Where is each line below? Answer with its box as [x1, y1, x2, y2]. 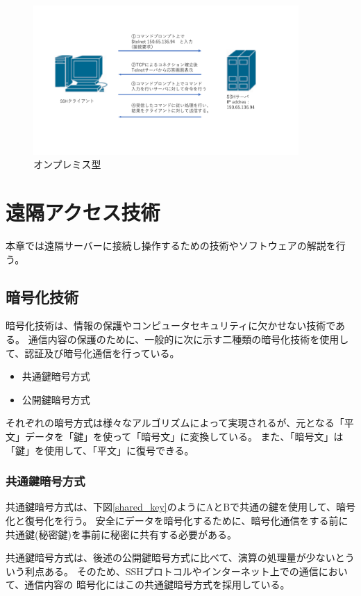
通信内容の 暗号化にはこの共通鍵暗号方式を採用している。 [24, 577, 290, 592]
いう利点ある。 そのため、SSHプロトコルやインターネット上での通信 [6, 563, 319, 578]
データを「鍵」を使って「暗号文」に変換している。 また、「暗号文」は [24, 429, 344, 443]
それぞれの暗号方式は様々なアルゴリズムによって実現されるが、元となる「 [6, 415, 344, 430]
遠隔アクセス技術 [6, 198, 160, 226]
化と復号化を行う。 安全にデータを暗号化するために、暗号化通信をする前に [6, 513, 349, 527]
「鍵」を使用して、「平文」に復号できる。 [6, 442, 194, 457]
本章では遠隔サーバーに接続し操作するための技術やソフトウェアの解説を [6, 238, 336, 252]
